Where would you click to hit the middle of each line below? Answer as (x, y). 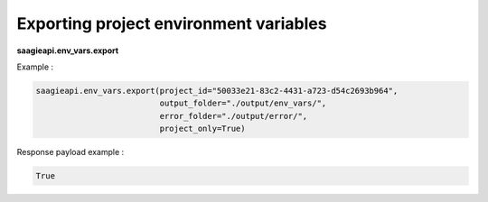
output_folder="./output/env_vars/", (243, 103)
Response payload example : (70, 152)
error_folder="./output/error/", (234, 116)
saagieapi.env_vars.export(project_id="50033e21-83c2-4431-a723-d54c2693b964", (217, 91)
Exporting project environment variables (172, 23)
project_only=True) (202, 129)
